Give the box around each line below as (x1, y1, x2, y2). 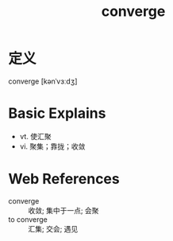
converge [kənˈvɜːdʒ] (8, 76, 78, 86)
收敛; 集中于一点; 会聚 (28, 205, 99, 215)
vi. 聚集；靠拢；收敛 (19, 142, 86, 151)
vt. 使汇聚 (19, 131, 52, 141)
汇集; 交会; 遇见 (28, 224, 79, 233)
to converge (8, 214, 48, 224)
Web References (8, 170, 121, 189)
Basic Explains (8, 104, 106, 122)
